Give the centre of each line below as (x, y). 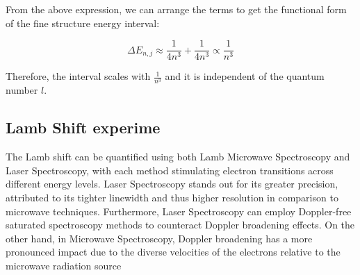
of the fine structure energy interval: (83, 23)
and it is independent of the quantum (245, 76)
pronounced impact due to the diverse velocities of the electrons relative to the (173, 252)
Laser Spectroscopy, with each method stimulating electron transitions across (170, 170)
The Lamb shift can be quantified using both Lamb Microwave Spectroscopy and (178, 157)
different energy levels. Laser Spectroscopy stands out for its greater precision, (172, 184)
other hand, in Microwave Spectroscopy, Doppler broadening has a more (159, 238)
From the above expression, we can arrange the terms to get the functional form (176, 9)
